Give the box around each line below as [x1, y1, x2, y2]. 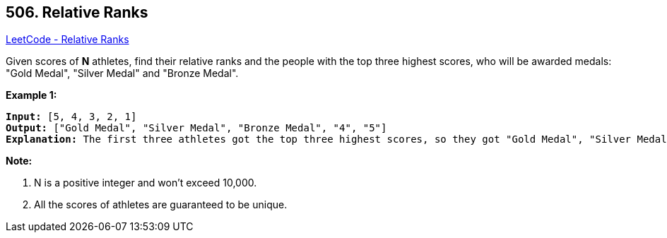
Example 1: [6, 89, 57, 102]
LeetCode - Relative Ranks [6, 33, 129, 46]
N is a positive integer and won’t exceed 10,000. [34, 177, 257, 189]
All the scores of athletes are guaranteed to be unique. [34, 198, 288, 211]
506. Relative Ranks [6, 4, 148, 21]
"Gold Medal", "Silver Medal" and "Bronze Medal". [6, 67, 239, 80]
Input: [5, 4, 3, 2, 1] [6, 111, 137, 123]
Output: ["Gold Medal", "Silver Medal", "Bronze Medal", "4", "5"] [6, 122, 387, 134]
